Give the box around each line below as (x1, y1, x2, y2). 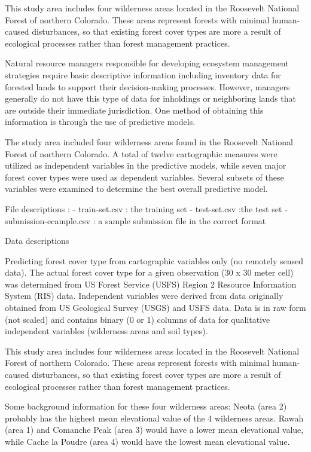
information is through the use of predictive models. (5, 115, 196, 128)
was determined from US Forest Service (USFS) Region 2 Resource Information (5, 277, 297, 290)
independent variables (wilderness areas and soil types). (5, 325, 208, 337)
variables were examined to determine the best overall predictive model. (5, 182, 268, 195)
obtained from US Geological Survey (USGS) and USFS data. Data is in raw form (5, 301, 306, 314)
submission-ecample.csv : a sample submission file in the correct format (5, 214, 266, 227)
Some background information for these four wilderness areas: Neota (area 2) (5, 400, 287, 413)
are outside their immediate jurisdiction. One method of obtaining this (5, 103, 264, 116)
